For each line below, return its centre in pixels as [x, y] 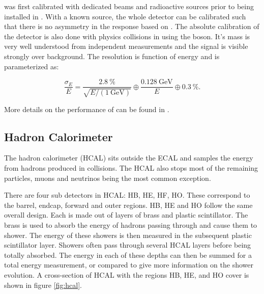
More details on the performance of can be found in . [87, 109]
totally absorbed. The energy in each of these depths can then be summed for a [128, 255]
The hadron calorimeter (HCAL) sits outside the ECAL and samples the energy [129, 158]
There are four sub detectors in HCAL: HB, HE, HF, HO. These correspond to [127, 195]
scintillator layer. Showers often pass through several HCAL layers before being [128, 245]
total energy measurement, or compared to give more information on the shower [129, 265]
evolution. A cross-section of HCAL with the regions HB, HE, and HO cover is [127, 274]
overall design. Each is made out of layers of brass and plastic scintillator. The [126, 215]
